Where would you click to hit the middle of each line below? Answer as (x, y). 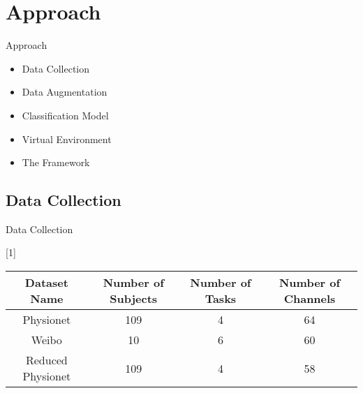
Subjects (134, 299)
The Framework (56, 162)
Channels (310, 299)
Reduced (46, 360)
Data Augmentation (65, 92)
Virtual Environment (67, 139)
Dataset (46, 283)
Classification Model (65, 115)
